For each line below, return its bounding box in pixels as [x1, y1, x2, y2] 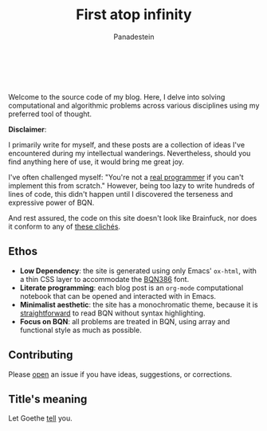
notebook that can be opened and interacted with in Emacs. [19, 291, 217, 300]
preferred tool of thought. [8, 109, 92, 119]
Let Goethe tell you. [8, 413, 73, 423]
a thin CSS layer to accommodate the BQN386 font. [19, 274, 190, 284]
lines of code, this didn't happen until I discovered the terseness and [8, 189, 234, 198]
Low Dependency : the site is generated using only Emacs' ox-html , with [19, 265, 257, 276]
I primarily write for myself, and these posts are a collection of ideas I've [8, 139, 245, 149]
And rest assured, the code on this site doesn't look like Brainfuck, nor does [8, 213, 257, 222]
